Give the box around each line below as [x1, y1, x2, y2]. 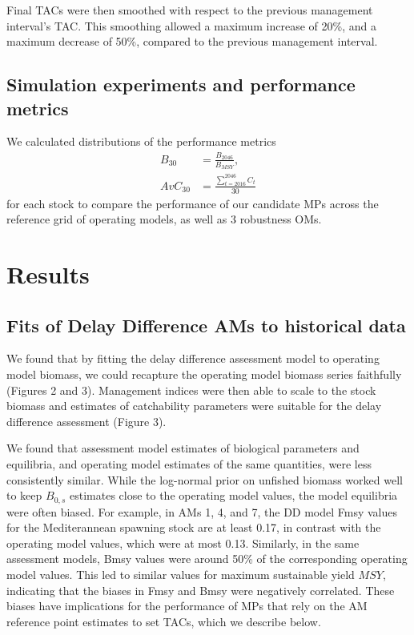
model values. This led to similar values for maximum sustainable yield [6, 565, 355, 582]
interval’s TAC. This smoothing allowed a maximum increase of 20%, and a [6, 17, 376, 34]
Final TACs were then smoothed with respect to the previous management [6, 2, 373, 18]
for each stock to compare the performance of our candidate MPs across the [6, 195, 379, 211]
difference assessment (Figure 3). [6, 412, 167, 429]
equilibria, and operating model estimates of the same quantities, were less [6, 455, 372, 472]
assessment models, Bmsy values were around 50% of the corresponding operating [6, 550, 408, 567]
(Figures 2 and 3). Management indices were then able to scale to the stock [6, 381, 376, 398]
